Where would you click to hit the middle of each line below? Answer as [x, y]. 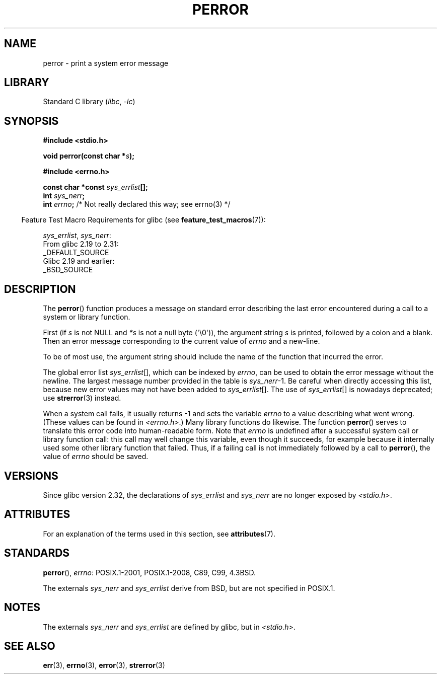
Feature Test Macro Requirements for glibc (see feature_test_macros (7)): [143, 220]
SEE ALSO [30, 646]
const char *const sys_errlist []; [95, 187]
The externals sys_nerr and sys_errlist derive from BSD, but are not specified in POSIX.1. [189, 588]
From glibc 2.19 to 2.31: [81, 244]
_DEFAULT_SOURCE [76, 253]
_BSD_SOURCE [68, 270]
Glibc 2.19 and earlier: [79, 261]
